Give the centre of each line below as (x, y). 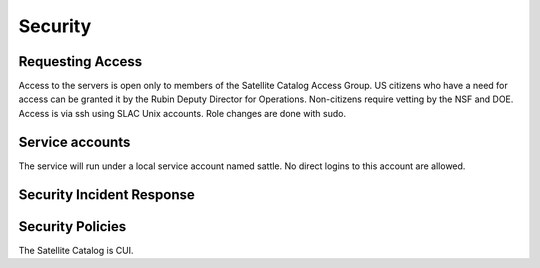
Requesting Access (80, 61)
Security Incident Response (106, 194)
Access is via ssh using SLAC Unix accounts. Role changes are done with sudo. (182, 113)
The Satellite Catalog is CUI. (76, 250)
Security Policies (72, 226)
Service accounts (74, 141)
